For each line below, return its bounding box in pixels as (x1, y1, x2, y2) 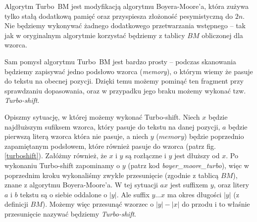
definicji (4, 199, 28, 209)
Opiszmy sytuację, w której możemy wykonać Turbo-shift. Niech (4, 111, 200, 122)
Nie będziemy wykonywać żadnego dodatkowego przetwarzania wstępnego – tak (4, 20, 246, 31)
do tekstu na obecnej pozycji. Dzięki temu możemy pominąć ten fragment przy (4, 76, 244, 86)
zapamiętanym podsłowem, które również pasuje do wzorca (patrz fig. (4, 140, 216, 151)
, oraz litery (213, 179, 249, 190)
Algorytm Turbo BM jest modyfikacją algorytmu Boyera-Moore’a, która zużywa (4, 1, 249, 11)
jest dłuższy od (174, 150, 220, 161)
